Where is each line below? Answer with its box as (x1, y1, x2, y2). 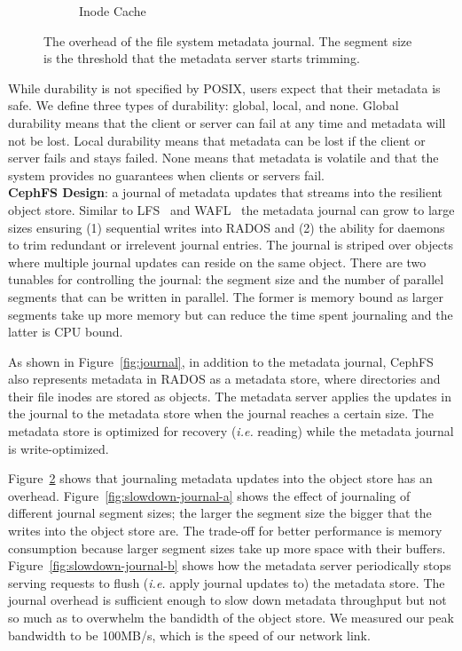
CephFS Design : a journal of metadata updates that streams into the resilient (8, 183, 443, 202)
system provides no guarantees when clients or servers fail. (8, 165, 325, 184)
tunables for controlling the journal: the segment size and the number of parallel (8, 270, 444, 289)
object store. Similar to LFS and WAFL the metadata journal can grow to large (8, 200, 455, 218)
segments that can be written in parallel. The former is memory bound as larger (8, 287, 443, 306)
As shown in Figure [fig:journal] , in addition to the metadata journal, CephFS (8, 352, 434, 370)
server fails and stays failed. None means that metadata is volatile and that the (8, 148, 439, 167)
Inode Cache (79, 2, 146, 20)
